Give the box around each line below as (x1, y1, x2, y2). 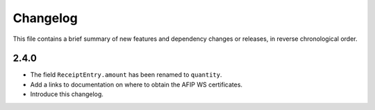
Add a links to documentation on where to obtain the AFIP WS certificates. (30, 80, 243, 89)
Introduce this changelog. (30, 90, 104, 98)
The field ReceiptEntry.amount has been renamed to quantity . (30, 71, 222, 79)
